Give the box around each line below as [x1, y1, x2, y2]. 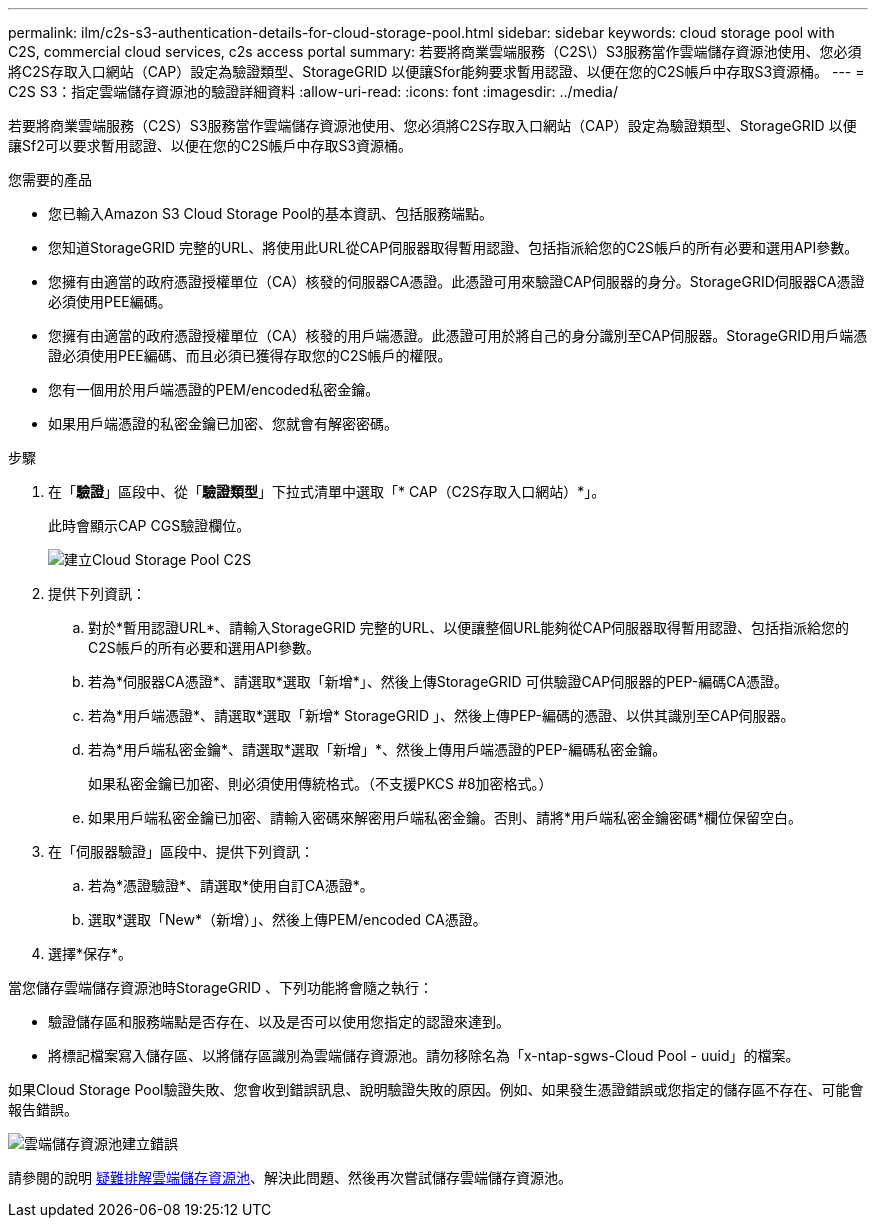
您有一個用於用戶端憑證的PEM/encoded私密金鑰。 [48, 381, 380, 398]
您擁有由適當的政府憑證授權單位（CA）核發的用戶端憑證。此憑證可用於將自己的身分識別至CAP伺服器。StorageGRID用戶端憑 [48, 327, 868, 344]
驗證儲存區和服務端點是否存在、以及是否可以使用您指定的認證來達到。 [48, 1013, 510, 1030]
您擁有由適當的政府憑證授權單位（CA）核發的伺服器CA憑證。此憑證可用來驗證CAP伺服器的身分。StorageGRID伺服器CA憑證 [48, 273, 865, 290]
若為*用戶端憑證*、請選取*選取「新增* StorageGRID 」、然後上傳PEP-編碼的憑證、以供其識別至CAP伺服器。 [88, 707, 795, 724]
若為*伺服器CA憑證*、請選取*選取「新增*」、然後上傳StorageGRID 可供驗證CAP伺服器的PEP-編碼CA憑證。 [88, 673, 788, 690]
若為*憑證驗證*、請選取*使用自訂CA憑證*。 [88, 877, 374, 894]
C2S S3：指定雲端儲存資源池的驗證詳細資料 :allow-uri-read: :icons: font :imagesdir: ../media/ [8, 83, 618, 100]
